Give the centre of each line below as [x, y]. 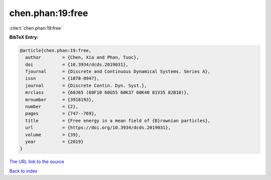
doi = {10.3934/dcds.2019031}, [77, 64]
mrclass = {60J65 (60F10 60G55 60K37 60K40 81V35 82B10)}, [107, 93]
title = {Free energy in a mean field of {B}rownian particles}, [118, 121]
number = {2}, [52, 107]
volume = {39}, [53, 135]
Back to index [23, 171]
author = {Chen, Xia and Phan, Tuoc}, [82, 57]
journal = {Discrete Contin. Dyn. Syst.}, [86, 85]
